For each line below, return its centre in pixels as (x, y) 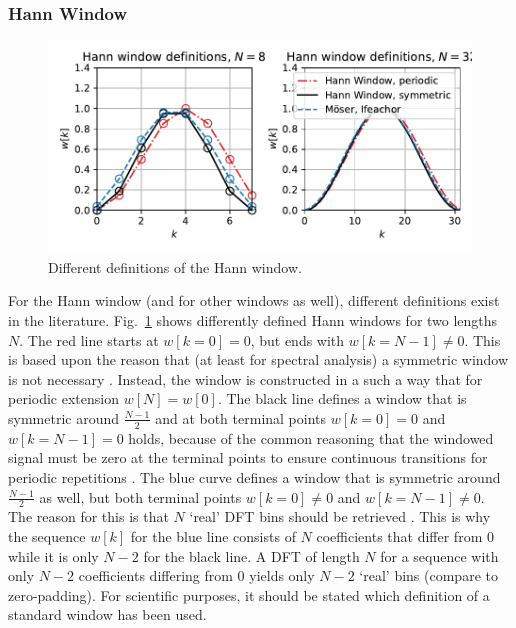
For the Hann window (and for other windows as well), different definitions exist (254, 300)
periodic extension (63, 398)
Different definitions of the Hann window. (175, 266)
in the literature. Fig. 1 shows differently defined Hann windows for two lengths (253, 320)
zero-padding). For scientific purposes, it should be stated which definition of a (249, 594)
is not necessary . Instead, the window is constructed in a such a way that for (245, 378)
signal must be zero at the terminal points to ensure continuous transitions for (248, 457)
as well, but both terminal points (140, 496)
